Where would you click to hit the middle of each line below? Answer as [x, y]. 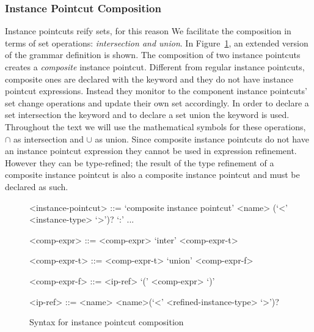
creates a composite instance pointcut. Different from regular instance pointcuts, [155, 67]
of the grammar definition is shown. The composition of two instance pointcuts [153, 55]
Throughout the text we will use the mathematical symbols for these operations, [155, 126]
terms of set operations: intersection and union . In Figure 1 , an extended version [157, 42]
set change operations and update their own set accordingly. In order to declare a [157, 102]
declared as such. [37, 186]
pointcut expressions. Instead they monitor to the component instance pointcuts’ [156, 91]
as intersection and [49, 138]
